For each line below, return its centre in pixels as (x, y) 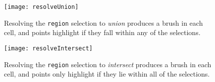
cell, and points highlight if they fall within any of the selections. (102, 32)
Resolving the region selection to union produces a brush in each (104, 22)
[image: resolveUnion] (41, 7)
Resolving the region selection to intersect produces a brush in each (108, 64)
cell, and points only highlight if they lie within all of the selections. (107, 74)
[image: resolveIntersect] (48, 48)
